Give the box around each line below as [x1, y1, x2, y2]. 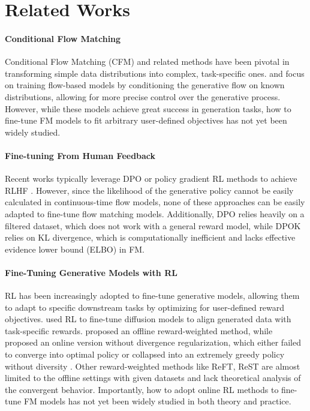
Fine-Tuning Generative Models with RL [5, 266, 177, 278]
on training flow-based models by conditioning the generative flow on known [5, 79, 285, 91]
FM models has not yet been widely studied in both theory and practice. [23, 395, 291, 407]
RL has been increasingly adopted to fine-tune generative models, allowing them [5, 289, 300, 302]
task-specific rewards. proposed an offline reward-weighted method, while [5, 324, 273, 337]
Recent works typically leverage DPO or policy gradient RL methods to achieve [5, 172, 297, 185]
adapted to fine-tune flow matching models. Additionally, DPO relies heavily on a [5, 207, 305, 220]
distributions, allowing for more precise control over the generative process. [5, 90, 281, 103]
